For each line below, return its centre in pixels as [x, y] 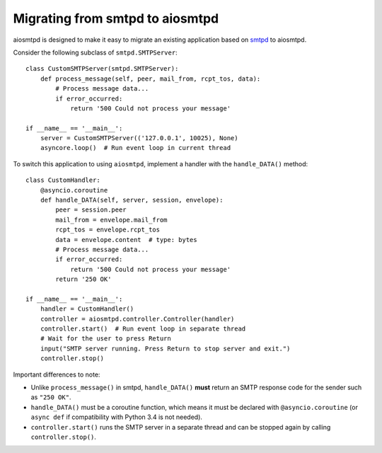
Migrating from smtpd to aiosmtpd [116, 18]
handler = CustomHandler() [87, 309]
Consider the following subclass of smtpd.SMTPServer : [95, 52]
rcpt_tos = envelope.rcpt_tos [108, 230]
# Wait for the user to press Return [105, 339]
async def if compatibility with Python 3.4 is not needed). [117, 417]
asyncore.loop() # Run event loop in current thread [135, 148]
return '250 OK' [83, 279]
